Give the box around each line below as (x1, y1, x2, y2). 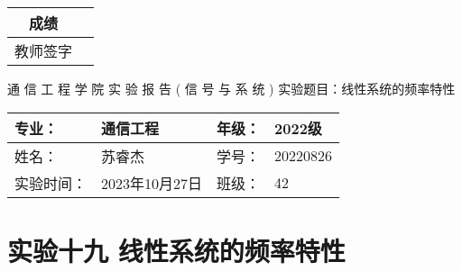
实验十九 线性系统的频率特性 (7, 231, 346, 268)
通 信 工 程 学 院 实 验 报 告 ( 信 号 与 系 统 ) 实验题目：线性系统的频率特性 (7, 79, 456, 97)
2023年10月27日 (101, 172, 203, 194)
